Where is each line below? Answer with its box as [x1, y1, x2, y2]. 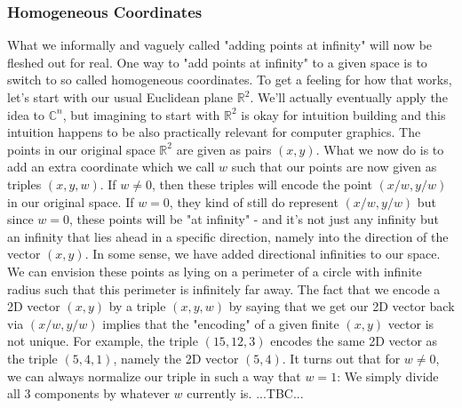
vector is [387, 314, 434, 332]
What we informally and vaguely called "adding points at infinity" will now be [7, 36, 433, 54]
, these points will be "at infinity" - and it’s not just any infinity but [68, 210, 440, 228]
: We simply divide [337, 366, 439, 385]
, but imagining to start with [62, 105, 220, 124]
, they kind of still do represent [169, 192, 339, 211]
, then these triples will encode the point [152, 174, 372, 193]
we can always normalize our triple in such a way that [7, 366, 301, 385]
